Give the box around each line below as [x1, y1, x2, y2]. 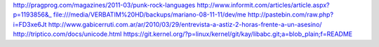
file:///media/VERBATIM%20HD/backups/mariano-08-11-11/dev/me [53, 10, 247, 19]
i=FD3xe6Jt [13, 20, 47, 28]
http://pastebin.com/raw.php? [247, 10, 333, 19]
